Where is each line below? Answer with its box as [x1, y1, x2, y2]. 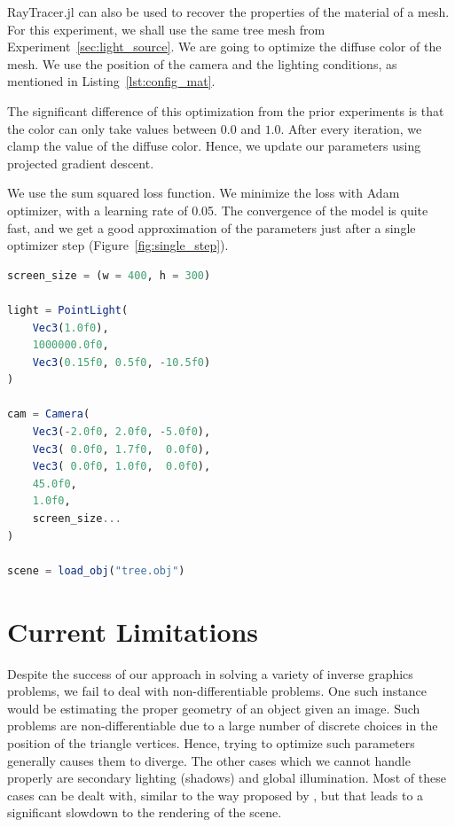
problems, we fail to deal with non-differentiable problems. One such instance [7, 682, 427, 700]
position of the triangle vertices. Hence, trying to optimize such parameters [7, 733, 415, 752]
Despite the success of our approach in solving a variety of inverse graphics [7, 664, 413, 683]
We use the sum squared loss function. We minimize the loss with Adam [7, 183, 400, 202]
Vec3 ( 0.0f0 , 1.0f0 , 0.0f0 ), [32, 460, 211, 473]
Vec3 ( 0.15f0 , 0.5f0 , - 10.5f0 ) [32, 355, 211, 369]
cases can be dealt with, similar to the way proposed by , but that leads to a [7, 785, 424, 804]
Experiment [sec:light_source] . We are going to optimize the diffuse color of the [7, 37, 442, 56]
